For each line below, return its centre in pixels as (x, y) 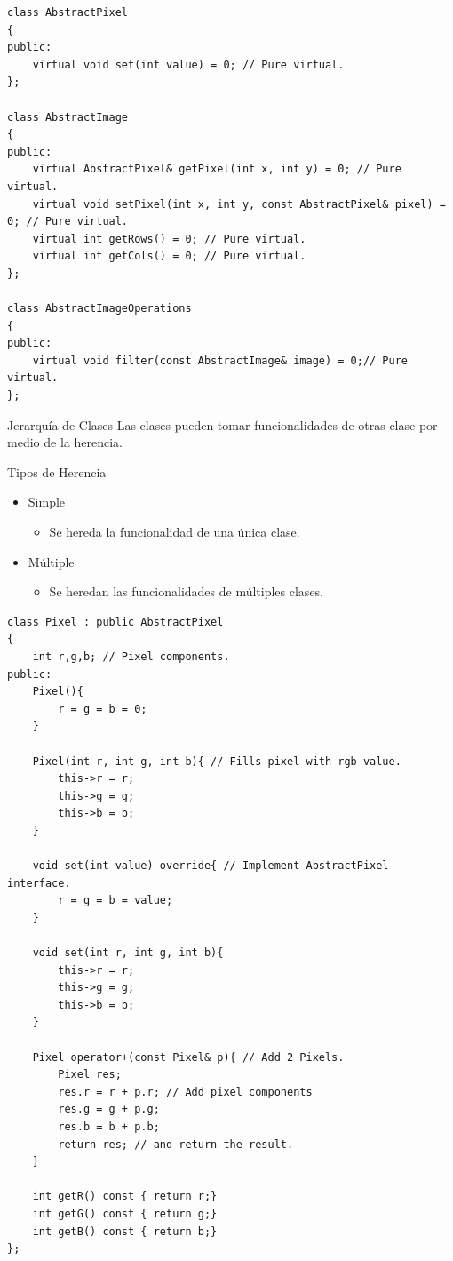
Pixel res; (90, 1075)
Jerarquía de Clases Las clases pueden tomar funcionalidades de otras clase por (223, 424)
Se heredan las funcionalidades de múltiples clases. (187, 591)
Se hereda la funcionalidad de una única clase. (175, 532)
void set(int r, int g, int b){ (128, 953)
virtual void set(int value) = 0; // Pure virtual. (188, 64)
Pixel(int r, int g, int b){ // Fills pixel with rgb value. (217, 761)
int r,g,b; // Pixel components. (131, 657)
